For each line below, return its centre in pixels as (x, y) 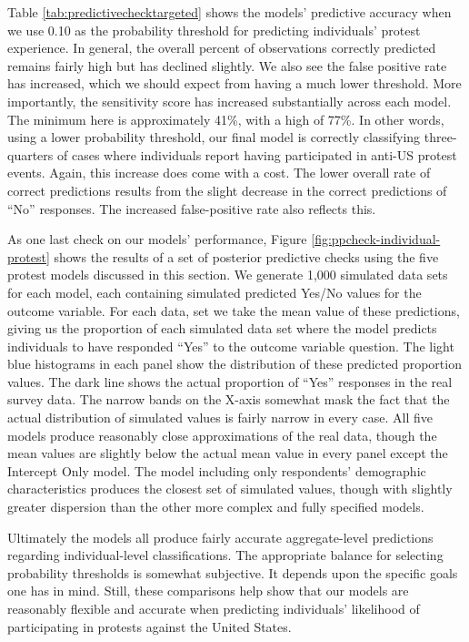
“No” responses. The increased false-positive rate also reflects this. (192, 208)
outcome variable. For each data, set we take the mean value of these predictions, (234, 310)
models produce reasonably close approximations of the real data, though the (222, 435)
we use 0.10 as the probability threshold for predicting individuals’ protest (214, 30)
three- (440, 137)
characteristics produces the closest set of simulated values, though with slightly (230, 489)
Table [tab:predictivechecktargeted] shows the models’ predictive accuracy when (230, 12)
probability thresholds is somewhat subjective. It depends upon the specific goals (233, 572)
